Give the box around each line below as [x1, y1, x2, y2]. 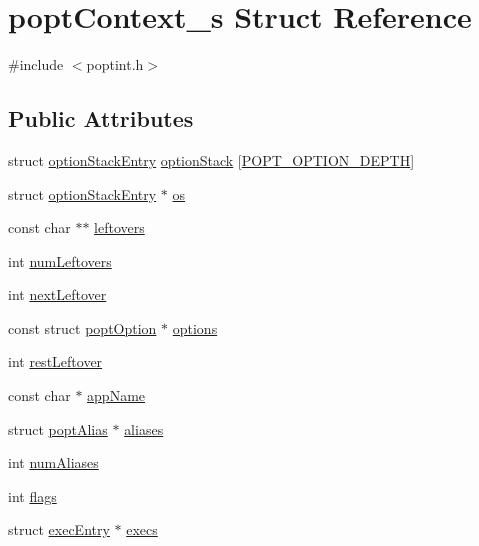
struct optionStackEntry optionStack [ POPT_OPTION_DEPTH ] [8, 149, 415, 170]
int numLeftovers [8, 250, 112, 271]
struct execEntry [8, 519, 110, 540]
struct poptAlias [8, 418, 108, 439]
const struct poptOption [8, 317, 157, 338]
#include [8, 54, 64, 75]
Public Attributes [8, 103, 194, 134]
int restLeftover [8, 351, 103, 372]
